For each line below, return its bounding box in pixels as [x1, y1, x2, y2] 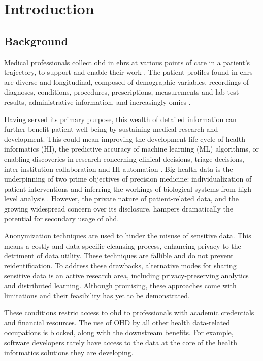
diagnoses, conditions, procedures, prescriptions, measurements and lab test [4, 86, 239, 97]
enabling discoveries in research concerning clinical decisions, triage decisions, [4, 153, 244, 164]
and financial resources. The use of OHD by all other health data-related [4, 317, 231, 327]
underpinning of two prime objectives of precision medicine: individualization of [4, 173, 252, 184]
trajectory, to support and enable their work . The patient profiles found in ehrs [4, 67, 253, 77]
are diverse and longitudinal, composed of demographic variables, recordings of [4, 76, 249, 87]
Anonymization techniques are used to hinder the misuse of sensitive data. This [4, 230, 251, 241]
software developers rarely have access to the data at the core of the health [4, 337, 237, 348]
